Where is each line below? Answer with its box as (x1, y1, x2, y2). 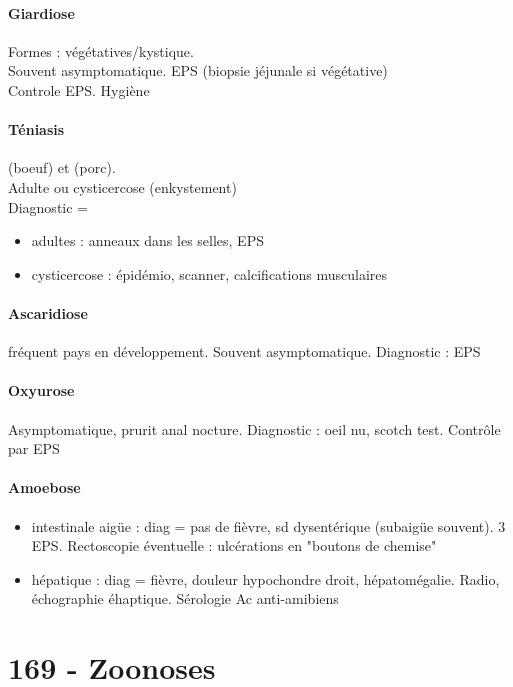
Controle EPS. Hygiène (8, 79, 150, 100)
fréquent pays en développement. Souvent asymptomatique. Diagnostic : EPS (8, 341, 481, 362)
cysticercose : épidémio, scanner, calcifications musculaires (31, 263, 387, 284)
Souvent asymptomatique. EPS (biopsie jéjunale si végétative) (8, 60, 388, 81)
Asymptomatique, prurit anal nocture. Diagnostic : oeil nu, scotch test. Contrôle (8, 418, 501, 439)
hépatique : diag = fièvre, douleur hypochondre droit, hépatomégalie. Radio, (31, 568, 500, 589)
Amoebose (8, 477, 81, 498)
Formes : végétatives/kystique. (8, 40, 194, 61)
